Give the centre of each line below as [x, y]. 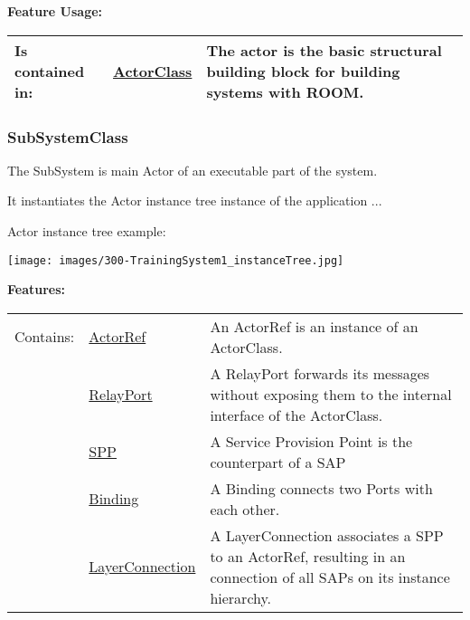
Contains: [45, 337]
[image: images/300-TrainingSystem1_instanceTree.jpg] [176, 260]
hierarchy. [241, 597]
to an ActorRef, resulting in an [308, 556]
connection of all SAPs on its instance [330, 577]
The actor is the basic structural [324, 50]
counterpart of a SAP [278, 462]
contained [50, 71]
